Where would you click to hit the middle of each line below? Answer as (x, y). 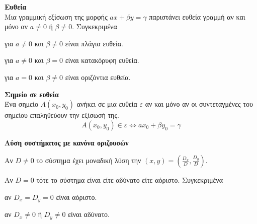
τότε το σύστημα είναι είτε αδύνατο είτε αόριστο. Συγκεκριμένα (130, 180)
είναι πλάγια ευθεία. (94, 43)
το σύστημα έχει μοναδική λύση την (89, 160)
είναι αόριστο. (76, 197)
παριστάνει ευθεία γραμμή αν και (197, 16)
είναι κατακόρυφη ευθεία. (102, 60)
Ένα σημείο (21, 104)
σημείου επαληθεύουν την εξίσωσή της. (62, 115)
